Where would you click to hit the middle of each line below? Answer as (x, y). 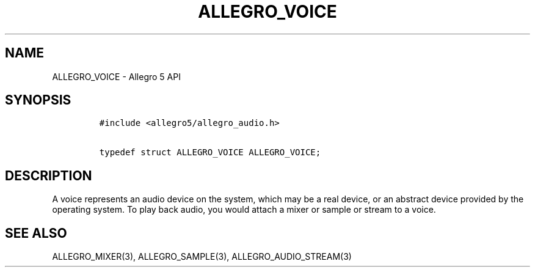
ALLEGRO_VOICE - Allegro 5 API (116, 76)
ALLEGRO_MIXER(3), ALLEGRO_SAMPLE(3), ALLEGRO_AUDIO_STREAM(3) (202, 257)
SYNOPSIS (38, 100)
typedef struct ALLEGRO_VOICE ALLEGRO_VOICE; (210, 153)
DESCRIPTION (49, 175)
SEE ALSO (36, 233)
